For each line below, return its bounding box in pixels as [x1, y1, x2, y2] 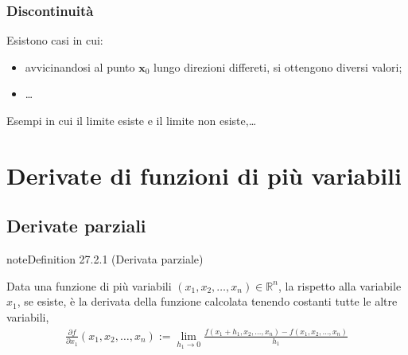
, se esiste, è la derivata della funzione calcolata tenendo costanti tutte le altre [17, 293, 398, 310]
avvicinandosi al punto [25, 58, 135, 75]
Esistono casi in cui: [6, 32, 103, 49]
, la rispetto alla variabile [278, 277, 402, 294]
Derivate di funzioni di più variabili [6, 158, 402, 191]
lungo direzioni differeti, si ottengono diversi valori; [153, 58, 402, 75]
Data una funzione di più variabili [6, 277, 172, 294]
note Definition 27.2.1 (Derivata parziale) [6, 251, 204, 267]
